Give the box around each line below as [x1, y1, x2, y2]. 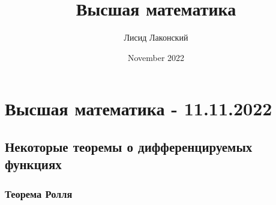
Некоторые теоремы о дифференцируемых [5, 137, 253, 155]
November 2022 [127, 51, 185, 63]
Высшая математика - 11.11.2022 [5, 96, 272, 121]
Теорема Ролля [5, 186, 73, 201]
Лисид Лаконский [124, 31, 188, 44]
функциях [5, 155, 62, 173]
